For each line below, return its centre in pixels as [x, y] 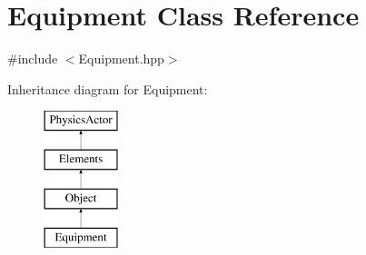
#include [33, 59]
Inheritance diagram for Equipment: [108, 88]
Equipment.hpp [121, 59]
